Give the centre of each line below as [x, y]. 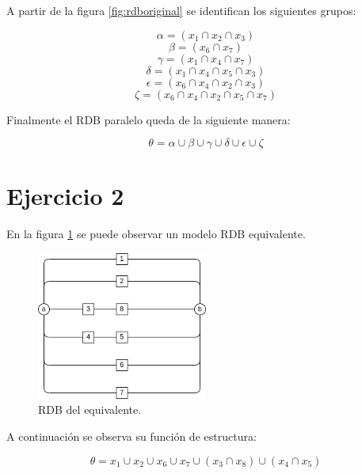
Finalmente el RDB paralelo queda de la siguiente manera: [149, 119]
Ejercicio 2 [65, 196]
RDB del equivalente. [90, 410]
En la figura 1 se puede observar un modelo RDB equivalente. [156, 234]
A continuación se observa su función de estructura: [131, 436]
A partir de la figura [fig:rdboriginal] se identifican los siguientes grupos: [181, 10]
